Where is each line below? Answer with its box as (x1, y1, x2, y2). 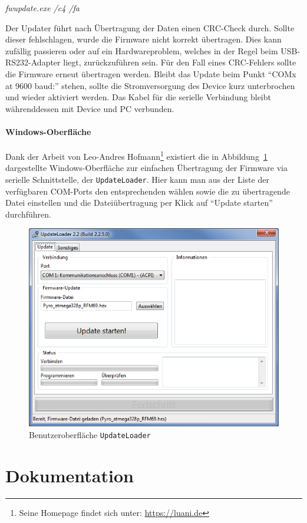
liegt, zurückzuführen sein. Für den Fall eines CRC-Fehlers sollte (63, 56, 296, 68)
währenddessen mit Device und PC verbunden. (5, 102, 174, 114)
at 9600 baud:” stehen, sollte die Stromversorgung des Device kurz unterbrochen (5, 79, 295, 91)
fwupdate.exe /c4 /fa (5, 2, 80, 14)
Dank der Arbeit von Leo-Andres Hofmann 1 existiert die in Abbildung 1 (5, 149, 268, 162)
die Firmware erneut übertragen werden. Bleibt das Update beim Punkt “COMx (5, 67, 296, 80)
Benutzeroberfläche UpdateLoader (29, 428, 151, 440)
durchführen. (5, 208, 51, 220)
